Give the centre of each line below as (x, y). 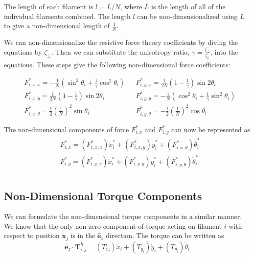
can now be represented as (211, 129)
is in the (83, 235)
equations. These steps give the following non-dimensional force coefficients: (117, 64)
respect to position (32, 235)
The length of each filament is (49, 6)
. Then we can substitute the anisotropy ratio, (120, 51)
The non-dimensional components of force (67, 129)
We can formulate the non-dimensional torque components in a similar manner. (123, 216)
